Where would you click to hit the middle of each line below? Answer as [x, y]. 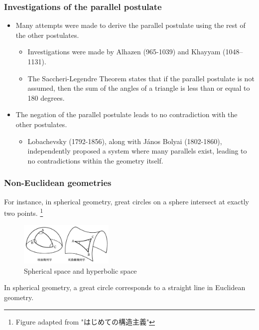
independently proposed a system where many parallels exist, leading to [137, 151]
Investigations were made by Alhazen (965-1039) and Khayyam [124, 52]
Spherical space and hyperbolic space [80, 270]
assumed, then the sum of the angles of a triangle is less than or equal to [139, 88]
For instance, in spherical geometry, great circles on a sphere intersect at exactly [127, 201]
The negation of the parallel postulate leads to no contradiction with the [127, 114]
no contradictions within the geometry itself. [95, 160]
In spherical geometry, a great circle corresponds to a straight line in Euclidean [125, 287]
